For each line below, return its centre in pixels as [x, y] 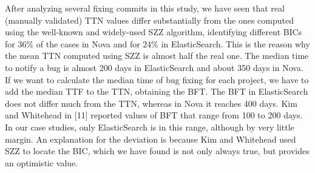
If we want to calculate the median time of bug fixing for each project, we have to [157, 79]
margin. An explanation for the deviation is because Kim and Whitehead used [151, 139]
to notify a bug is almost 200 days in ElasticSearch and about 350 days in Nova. [154, 67]
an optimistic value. [42, 162]
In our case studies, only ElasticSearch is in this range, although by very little [150, 127]
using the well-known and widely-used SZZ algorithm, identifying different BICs [154, 32]
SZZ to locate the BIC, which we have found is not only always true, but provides [157, 151]
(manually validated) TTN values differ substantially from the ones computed [149, 20]
